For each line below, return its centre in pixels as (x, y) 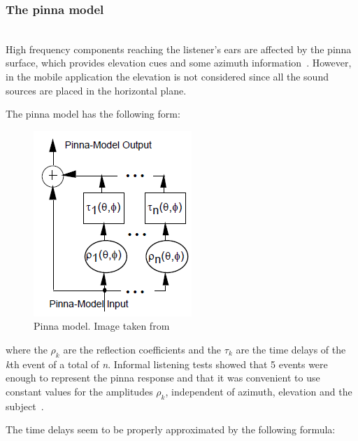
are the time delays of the (291, 349)
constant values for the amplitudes (79, 391)
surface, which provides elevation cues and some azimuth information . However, (179, 63)
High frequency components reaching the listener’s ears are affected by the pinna (179, 49)
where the (27, 349)
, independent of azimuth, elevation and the (259, 391)
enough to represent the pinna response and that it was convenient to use (163, 378)
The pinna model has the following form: (93, 114)
